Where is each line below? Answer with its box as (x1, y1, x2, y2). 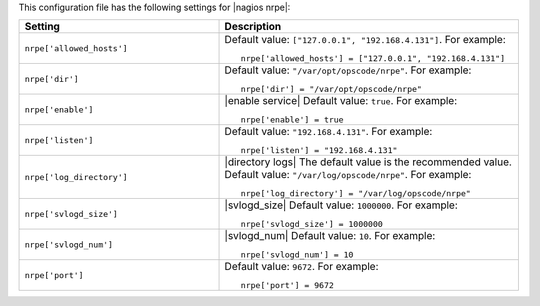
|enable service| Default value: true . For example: (224, 94, 458, 108)
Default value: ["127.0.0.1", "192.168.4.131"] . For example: (224, 33, 507, 47)
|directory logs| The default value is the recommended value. (224, 155, 512, 169)
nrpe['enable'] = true (240, 115, 344, 125)
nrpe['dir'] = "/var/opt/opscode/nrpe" (240, 84, 422, 95)
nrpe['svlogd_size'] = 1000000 (240, 219, 384, 230)
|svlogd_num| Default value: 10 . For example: (224, 229, 436, 243)
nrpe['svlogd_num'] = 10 (240, 250, 354, 260)
